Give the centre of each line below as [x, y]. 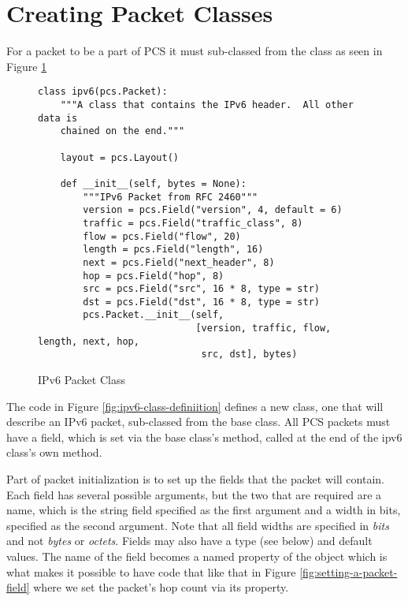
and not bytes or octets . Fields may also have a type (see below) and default [189, 541]
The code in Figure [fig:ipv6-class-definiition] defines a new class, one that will [195, 406]
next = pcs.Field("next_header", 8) [179, 262]
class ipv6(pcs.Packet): [103, 92]
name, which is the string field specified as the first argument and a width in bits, [204, 510]
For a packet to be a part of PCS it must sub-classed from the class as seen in [195, 51]
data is [58, 118]
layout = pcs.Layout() [119, 157]
